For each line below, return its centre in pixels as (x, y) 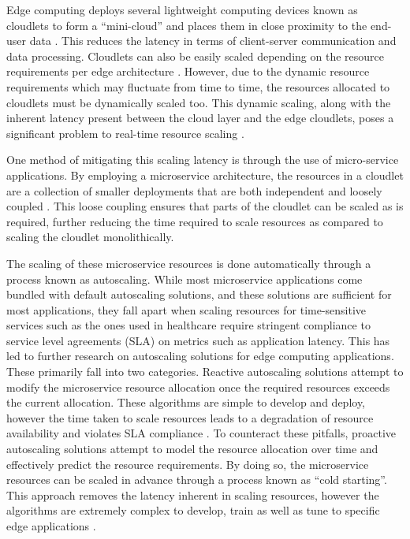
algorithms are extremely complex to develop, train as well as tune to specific (193, 510)
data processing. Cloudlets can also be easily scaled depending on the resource (195, 56)
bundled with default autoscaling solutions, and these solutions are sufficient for (199, 294)
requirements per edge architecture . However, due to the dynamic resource (188, 71)
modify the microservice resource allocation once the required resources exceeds (198, 387)
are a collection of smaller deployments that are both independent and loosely (194, 190)
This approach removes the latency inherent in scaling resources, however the (193, 494)
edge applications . (51, 526)
